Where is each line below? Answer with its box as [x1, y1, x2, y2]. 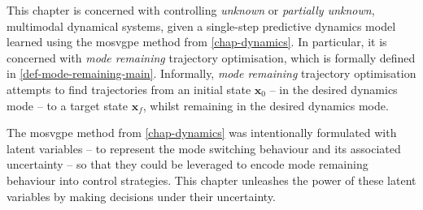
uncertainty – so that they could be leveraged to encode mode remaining [7, 156, 368, 173]
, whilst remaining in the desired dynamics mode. [142, 96, 389, 114]
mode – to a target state [7, 96, 129, 114]
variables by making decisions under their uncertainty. [7, 187, 276, 204]
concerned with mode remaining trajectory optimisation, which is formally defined [7, 49, 416, 66]
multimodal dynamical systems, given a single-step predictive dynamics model [7, 17, 396, 34]
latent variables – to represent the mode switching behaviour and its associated [7, 139, 401, 156]
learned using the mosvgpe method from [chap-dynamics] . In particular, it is [7, 33, 387, 50]
